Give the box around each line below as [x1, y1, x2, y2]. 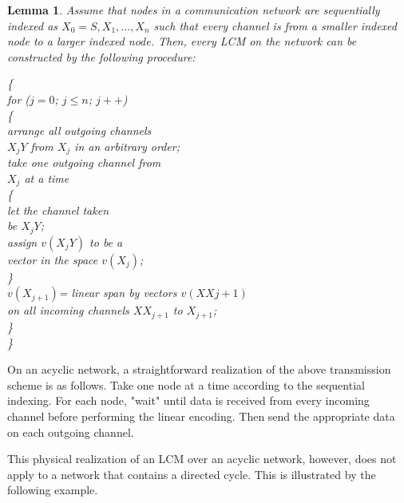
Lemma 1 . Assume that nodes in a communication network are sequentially [7, 2, 380, 18]
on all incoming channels [7, 302, 129, 319]
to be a [89, 233, 123, 250]
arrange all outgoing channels [7, 122, 152, 139]
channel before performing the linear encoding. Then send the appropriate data [7, 407, 395, 424]
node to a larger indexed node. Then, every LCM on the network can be [7, 33, 357, 50]
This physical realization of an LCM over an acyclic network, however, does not [7, 450, 397, 467]
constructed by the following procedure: [7, 48, 196, 65]
